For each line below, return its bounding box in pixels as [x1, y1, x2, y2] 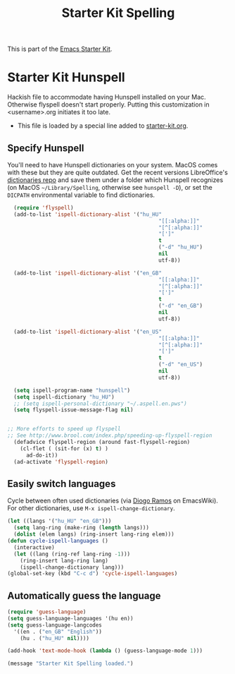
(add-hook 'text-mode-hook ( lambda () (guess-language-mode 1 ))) [7, 647, 203, 654]
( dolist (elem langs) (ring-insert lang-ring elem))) [13, 531, 174, 538]
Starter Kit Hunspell [7, 69, 125, 85]
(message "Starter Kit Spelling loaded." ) [7, 660, 134, 668]
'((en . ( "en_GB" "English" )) [13, 628, 102, 635]
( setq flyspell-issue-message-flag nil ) [13, 407, 134, 414]
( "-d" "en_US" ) [158, 361, 203, 368]
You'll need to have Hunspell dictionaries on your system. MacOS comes [7, 160, 218, 169]
